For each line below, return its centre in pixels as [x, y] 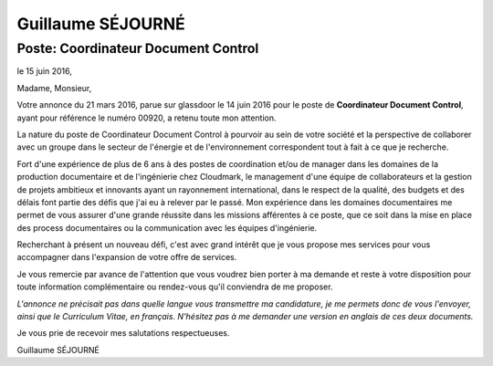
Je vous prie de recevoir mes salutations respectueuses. [123, 333]
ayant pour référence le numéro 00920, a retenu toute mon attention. [147, 118]
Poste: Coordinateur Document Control [138, 48]
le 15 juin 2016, [45, 71]
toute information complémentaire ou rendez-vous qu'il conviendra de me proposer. [175, 287]
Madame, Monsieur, [54, 88]
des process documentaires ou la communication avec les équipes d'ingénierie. [167, 227]
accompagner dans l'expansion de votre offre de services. [127, 257]
